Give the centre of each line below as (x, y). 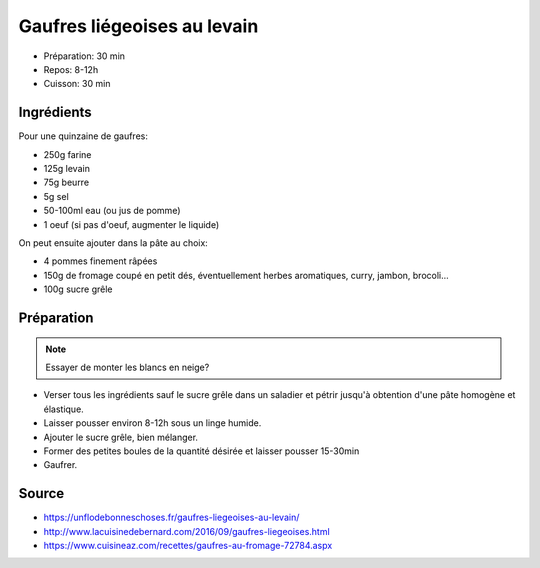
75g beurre (66, 182)
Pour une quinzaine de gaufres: (83, 136)
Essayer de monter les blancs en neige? (127, 367)
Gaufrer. (60, 465)
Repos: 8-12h (71, 69)
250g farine (67, 154)
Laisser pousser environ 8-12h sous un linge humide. (152, 423)
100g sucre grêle (78, 289)
